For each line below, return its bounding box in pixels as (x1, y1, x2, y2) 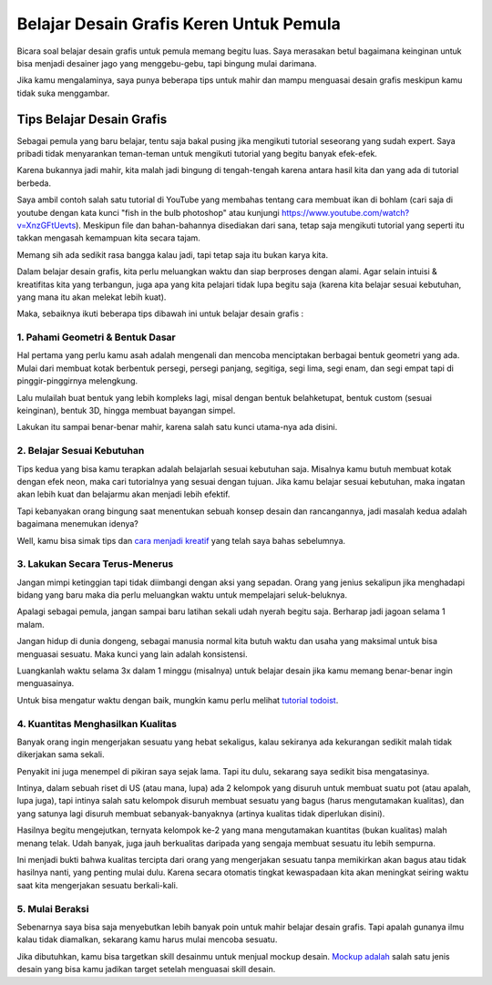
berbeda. (16, 178, 52, 189)
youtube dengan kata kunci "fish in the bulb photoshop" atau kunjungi (16, 207, 280, 218)
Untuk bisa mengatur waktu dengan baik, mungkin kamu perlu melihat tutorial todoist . (16, 694, 339, 705)
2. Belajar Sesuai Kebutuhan (16, 445, 145, 457)
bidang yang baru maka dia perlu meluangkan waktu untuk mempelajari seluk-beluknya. (16, 590, 348, 600)
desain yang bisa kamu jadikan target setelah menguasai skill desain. (16, 964, 276, 975)
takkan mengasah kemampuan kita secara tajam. (16, 232, 200, 243)
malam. (16, 619, 45, 630)
